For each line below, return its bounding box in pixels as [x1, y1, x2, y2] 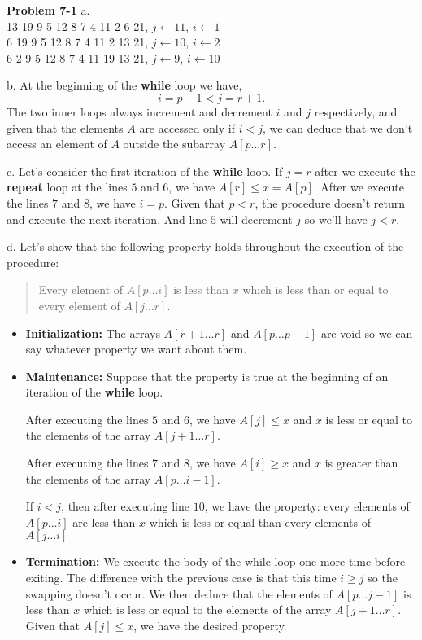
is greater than [324, 454, 398, 471]
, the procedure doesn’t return [255, 194, 406, 211]
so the [368, 569, 398, 586]
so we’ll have [304, 210, 368, 227]
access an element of [7, 135, 107, 152]
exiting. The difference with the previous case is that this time [25, 569, 337, 586]
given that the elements [7, 119, 124, 136]
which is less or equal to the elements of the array [83, 601, 332, 618]
